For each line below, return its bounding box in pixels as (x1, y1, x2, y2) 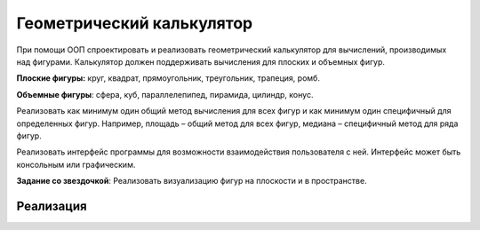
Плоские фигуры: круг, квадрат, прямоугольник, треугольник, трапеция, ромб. (16, 73, 320, 83)
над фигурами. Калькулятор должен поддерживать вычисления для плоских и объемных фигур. (16, 56, 386, 67)
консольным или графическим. (16, 159, 136, 170)
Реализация (16, 198, 88, 213)
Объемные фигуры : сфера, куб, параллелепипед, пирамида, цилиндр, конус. (16, 89, 314, 99)
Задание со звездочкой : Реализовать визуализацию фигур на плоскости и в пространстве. (16, 176, 368, 186)
